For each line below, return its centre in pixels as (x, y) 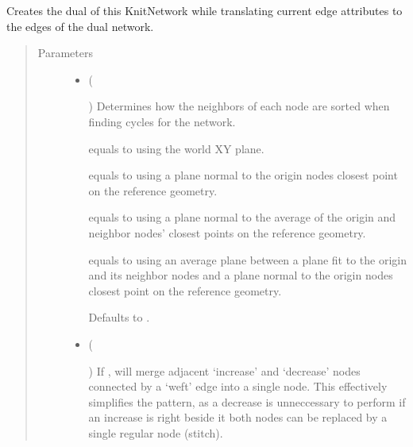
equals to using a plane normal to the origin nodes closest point (243, 175)
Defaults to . (119, 317)
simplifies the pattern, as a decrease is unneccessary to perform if (247, 401)
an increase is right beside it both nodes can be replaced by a (238, 417)
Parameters (65, 53)
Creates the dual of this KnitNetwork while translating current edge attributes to (205, 10)
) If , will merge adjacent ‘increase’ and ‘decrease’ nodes (224, 370)
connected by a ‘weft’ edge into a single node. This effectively (238, 386)
